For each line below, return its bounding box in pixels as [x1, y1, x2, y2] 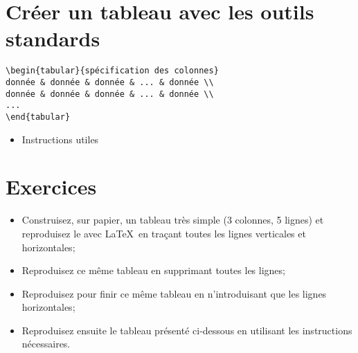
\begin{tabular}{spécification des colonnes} [6, 66, 219, 76]
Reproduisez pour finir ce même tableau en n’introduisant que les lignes [21, 286, 327, 300]
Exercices [6, 172, 97, 201]
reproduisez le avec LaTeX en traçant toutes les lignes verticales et [21, 226, 306, 240]
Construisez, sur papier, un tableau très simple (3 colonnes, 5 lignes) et [21, 212, 324, 227]
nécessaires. [21, 336, 71, 351]
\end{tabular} [6, 111, 71, 122]
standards [6, 24, 100, 53]
